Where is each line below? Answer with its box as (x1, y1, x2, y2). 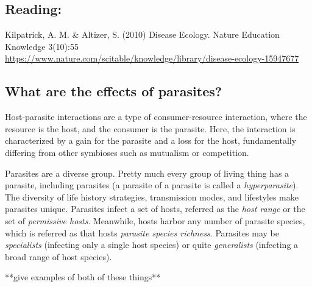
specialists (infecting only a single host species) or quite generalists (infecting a (5, 238, 299, 251)
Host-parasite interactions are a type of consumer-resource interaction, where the (5, 110, 307, 123)
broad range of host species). (5, 250, 112, 263)
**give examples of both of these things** (5, 271, 161, 283)
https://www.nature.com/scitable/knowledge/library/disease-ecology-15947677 (5, 52, 299, 65)
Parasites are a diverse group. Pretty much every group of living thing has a (5, 166, 289, 179)
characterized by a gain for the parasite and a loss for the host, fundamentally (5, 134, 297, 147)
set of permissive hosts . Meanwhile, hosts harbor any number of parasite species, (5, 214, 305, 227)
